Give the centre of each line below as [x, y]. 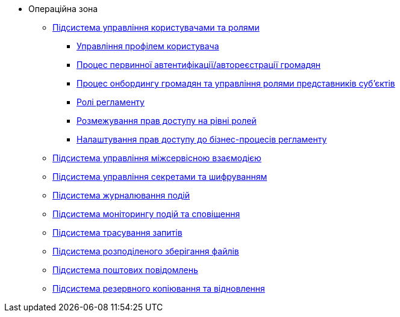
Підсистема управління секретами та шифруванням [160, 177]
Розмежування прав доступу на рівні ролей [167, 121]
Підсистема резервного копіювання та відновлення [159, 288]
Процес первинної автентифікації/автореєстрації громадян [198, 65]
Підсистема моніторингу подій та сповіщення [146, 214]
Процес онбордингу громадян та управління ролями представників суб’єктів [236, 83]
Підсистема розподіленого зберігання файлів [146, 251]
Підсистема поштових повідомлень [125, 270]
